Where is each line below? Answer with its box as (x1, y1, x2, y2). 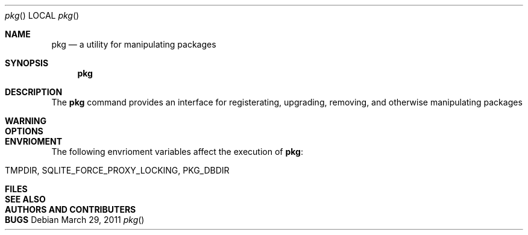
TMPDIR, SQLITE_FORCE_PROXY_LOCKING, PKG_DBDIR (5, 165, 230, 175)
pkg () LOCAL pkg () (5, 10, 80, 20)
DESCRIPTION (5, 87, 63, 97)
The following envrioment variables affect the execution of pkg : (51, 146, 303, 157)
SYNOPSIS (5, 58, 49, 68)
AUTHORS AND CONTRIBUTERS (5, 204, 136, 215)
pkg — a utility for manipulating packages (51, 39, 216, 49)
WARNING (5, 116, 46, 126)
